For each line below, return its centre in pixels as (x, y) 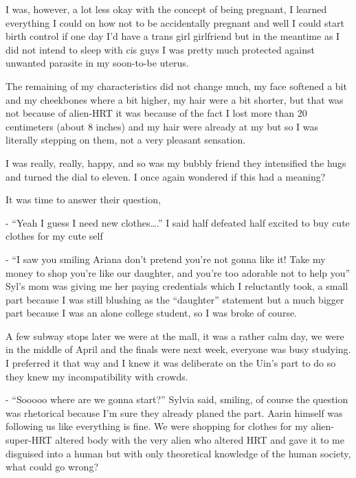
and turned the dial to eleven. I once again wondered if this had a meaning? (166, 176)
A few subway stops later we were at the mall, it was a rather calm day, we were (175, 335)
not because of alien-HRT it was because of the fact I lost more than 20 (156, 113)
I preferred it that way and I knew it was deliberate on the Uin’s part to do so (171, 363)
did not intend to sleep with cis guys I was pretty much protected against (160, 49)
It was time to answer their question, (83, 200)
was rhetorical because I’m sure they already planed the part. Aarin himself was (174, 412)
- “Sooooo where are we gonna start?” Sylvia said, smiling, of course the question (177, 399)
